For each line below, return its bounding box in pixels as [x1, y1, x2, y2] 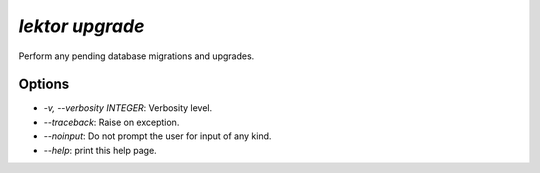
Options [18, 76, 70, 93]
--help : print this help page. [43, 144, 157, 156]
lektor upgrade [18, 15, 145, 37]
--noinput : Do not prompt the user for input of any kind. [43, 130, 272, 142]
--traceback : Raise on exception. [43, 116, 180, 128]
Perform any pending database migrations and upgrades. [18, 50, 255, 62]
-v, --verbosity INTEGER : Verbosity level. [43, 102, 213, 114]
